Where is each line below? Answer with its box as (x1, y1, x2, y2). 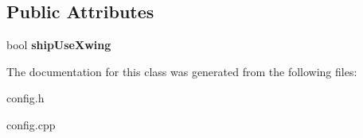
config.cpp (6, 116, 56, 132)
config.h (6, 90, 45, 106)
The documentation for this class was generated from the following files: (6, 63, 357, 79)
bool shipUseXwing (6, 36, 111, 53)
